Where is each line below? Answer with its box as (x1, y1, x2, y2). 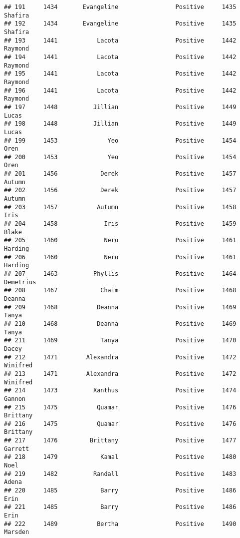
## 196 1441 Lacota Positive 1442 (4, 87, 237, 94)
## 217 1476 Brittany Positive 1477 (4, 437, 237, 444)
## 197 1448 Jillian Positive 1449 (4, 103, 237, 111)
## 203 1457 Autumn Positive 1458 (4, 203, 237, 211)
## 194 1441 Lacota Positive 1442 (4, 53, 237, 61)
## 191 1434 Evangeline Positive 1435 (4, 4, 237, 11)
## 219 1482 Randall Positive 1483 (4, 470, 237, 477)
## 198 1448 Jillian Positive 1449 (4, 120, 237, 128)
